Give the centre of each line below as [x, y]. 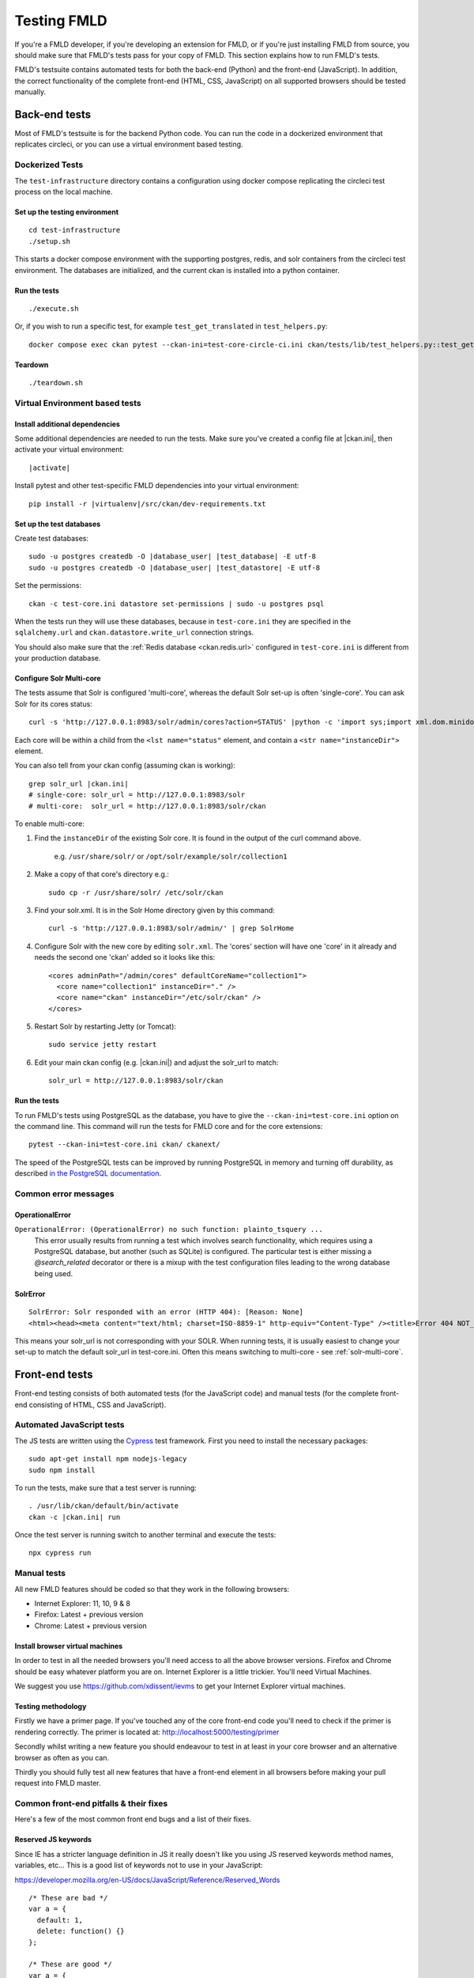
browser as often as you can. [62, 1757]
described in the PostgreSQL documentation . [88, 1173]
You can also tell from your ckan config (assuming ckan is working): [125, 765]
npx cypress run [60, 1553]
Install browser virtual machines [69, 1646]
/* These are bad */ [68, 1898]
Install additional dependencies [67, 424]
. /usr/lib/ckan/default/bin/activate [104, 1506]
